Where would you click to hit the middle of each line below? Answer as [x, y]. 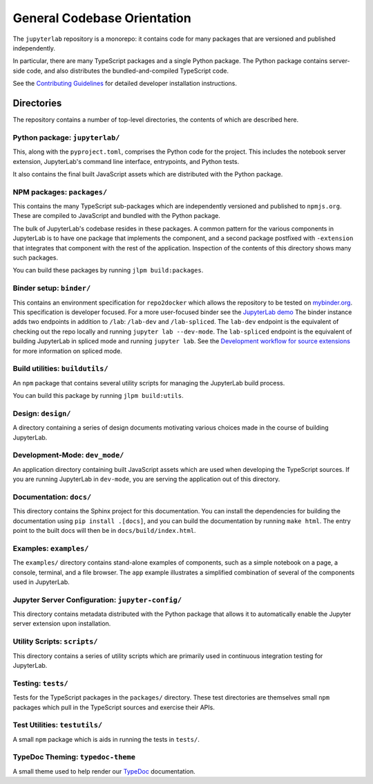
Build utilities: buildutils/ [60, 369]
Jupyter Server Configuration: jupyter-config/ [97, 600]
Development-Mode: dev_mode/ [68, 455]
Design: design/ [42, 413]
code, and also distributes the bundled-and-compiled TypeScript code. [128, 71]
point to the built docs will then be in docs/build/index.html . [104, 531]
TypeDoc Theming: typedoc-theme [74, 757]
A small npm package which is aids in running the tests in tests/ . [106, 739]
